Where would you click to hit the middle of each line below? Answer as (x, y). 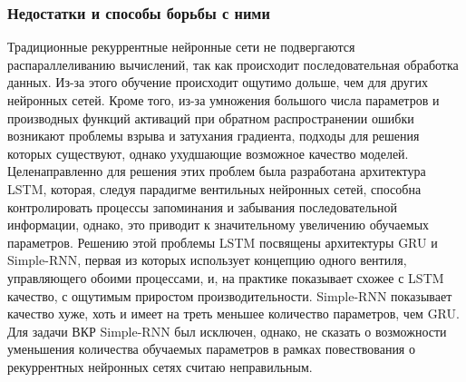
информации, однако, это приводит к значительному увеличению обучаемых (218, 225)
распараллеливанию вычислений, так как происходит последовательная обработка (233, 64)
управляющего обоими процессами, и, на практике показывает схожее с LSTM (226, 277)
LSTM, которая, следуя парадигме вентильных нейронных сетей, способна (214, 188)
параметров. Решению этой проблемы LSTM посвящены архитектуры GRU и (223, 242)
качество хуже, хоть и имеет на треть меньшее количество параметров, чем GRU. (233, 313)
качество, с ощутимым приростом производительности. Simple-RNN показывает (230, 295)
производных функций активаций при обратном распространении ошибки (211, 118)
